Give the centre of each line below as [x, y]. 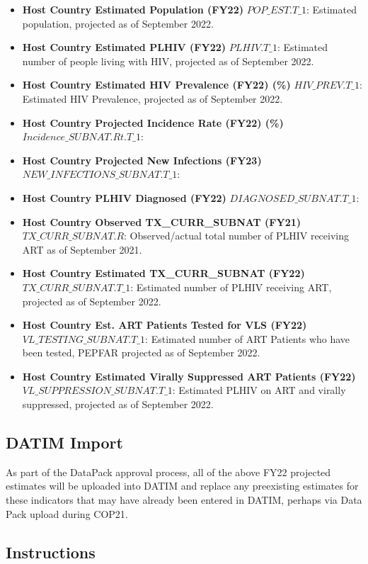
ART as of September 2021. [82, 249]
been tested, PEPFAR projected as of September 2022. [141, 352]
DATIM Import [64, 442]
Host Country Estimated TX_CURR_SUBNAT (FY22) [163, 273]
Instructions [51, 552]
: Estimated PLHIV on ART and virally [259, 390]
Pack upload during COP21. [67, 513]
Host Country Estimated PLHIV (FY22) [124, 47]
